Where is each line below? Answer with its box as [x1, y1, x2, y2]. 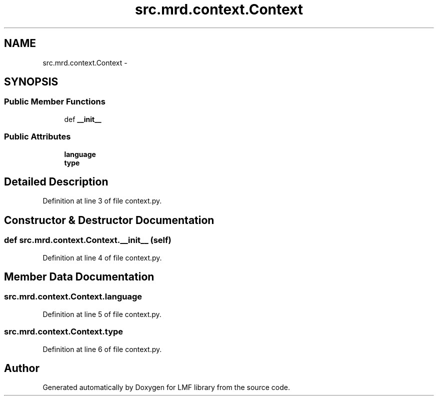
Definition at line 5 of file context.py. [42, 309, 161, 318]
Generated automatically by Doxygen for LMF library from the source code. [42, 383, 290, 392]
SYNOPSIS [4, 75, 58, 88]
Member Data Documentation [4, 270, 154, 283]
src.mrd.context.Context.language [4, 291, 142, 302]
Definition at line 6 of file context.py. [42, 344, 162, 353]
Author [4, 362, 39, 375]
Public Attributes [4, 131, 71, 142]
